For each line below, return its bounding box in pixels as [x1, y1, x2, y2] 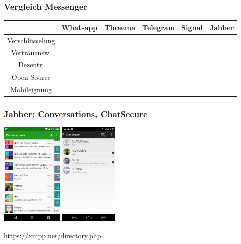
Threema [104, 22, 136, 32]
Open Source [11, 72, 51, 82]
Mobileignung [10, 84, 52, 94]
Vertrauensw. [11, 47, 51, 58]
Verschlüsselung [7, 35, 55, 45]
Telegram [142, 22, 175, 32]
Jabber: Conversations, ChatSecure [4, 107, 148, 120]
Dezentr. [18, 60, 44, 70]
